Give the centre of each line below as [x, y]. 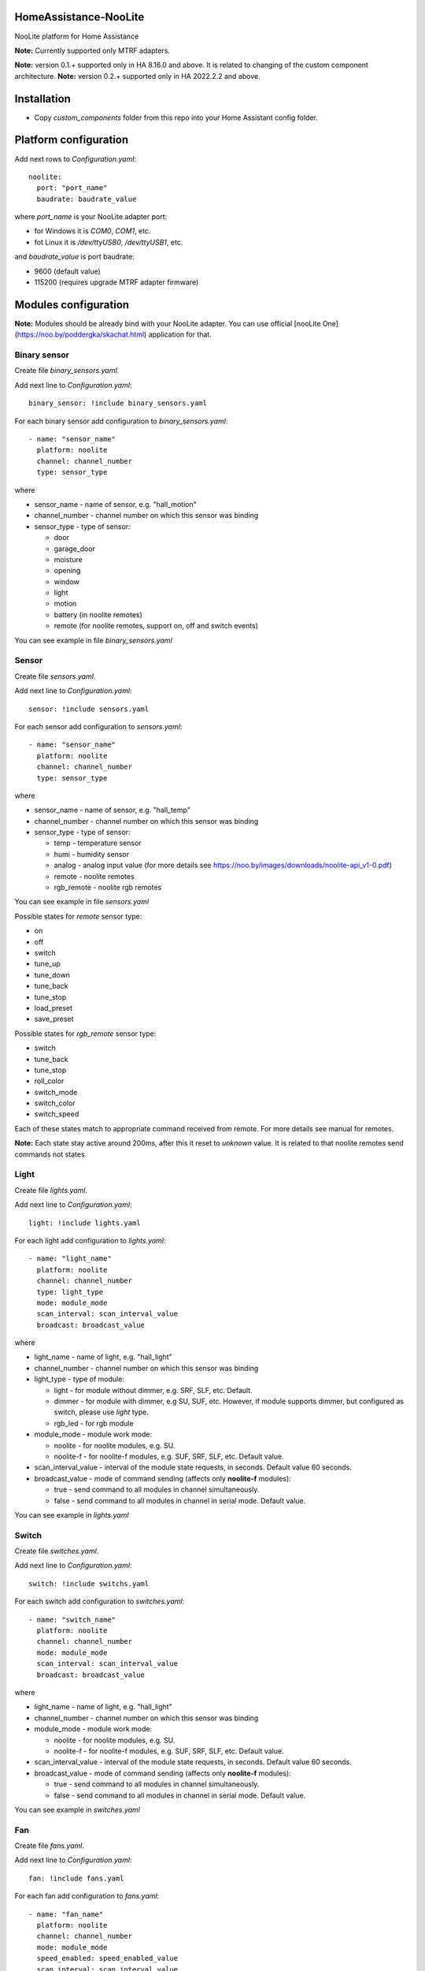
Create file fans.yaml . [50, 1846]
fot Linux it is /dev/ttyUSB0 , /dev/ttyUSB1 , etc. [109, 242]
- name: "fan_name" [66, 1914]
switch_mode [56, 1092]
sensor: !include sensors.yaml [89, 709]
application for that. [180, 334]
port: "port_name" [72, 188]
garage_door [75, 549]
